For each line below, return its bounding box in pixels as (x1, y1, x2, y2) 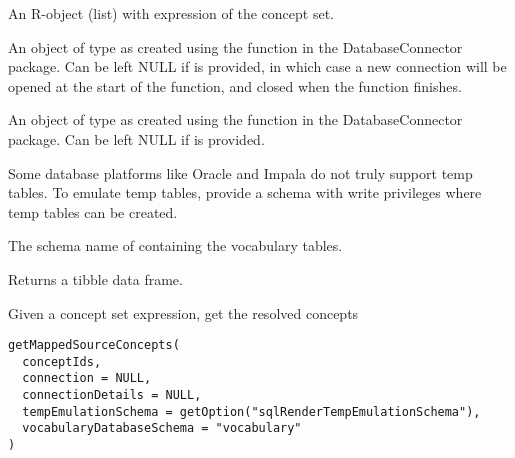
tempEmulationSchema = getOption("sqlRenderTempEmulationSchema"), (22, 404, 481, 419)
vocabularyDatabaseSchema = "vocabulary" (22, 421, 302, 436)
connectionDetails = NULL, (22, 388, 202, 403)
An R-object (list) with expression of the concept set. (8, 3, 335, 23)
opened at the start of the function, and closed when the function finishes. (8, 75, 462, 96)
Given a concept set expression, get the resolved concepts (8, 302, 359, 323)
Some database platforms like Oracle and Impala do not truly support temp (8, 162, 473, 183)
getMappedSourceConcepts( (8, 338, 180, 353)
